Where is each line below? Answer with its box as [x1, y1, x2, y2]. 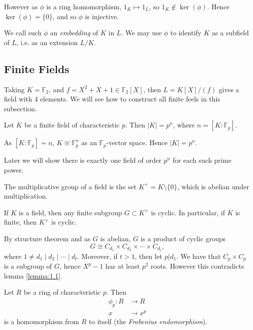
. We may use [121, 27, 162, 38]
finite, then [4, 217, 37, 227]
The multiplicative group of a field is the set [4, 181, 137, 191]
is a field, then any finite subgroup [19, 207, 122, 217]
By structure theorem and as [4, 233, 91, 243]
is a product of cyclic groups [140, 233, 226, 243]
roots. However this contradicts [151, 261, 244, 271]
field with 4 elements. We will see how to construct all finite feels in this [4, 94, 220, 104]
